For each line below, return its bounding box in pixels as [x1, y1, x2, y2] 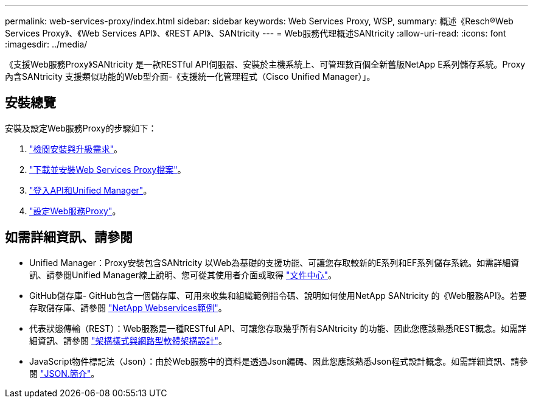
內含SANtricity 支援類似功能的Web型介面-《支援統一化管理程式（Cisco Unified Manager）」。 [5, 71, 375, 82]
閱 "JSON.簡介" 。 [29, 368, 100, 379]
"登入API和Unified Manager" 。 [29, 184, 152, 195]
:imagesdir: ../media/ [5, 39, 88, 49]
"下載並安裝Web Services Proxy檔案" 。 [29, 164, 186, 175]
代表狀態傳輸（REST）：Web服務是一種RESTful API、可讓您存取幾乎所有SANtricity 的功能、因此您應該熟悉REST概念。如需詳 [29, 323, 526, 334]
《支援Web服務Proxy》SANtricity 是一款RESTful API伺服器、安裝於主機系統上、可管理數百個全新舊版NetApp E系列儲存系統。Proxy [5, 59, 526, 69]
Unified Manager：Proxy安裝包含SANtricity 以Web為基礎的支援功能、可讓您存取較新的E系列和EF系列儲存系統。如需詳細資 [29, 257, 520, 268]
